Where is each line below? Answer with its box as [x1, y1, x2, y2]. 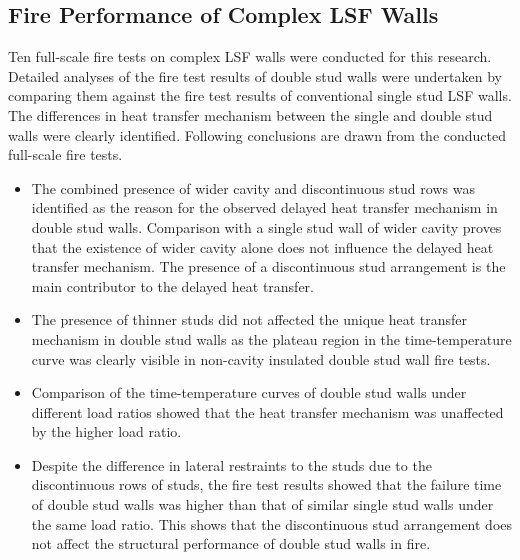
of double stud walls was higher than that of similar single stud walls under [31, 494, 494, 515]
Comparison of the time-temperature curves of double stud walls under [31, 382, 467, 403]
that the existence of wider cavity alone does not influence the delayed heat [31, 236, 494, 257]
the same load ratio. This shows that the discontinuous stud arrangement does [31, 513, 513, 534]
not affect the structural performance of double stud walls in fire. [31, 533, 431, 554]
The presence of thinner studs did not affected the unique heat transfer [31, 309, 468, 330]
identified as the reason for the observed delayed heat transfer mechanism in [31, 197, 498, 218]
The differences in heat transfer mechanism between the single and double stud [8, 104, 493, 125]
